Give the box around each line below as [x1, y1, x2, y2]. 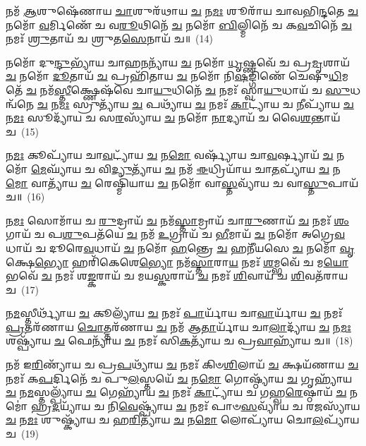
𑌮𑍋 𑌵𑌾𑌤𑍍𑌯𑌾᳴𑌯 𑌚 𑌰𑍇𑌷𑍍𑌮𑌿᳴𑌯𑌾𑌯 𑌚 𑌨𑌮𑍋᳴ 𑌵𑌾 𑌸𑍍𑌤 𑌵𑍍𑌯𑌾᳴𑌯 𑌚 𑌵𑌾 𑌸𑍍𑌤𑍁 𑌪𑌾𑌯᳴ [6, 175, 359, 190]
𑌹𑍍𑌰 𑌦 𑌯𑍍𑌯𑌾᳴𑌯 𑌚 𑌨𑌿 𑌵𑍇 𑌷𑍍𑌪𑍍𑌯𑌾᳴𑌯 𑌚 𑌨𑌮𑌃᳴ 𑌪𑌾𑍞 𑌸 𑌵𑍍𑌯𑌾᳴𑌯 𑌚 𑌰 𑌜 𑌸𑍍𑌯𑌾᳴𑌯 [31, 398, 360, 413]
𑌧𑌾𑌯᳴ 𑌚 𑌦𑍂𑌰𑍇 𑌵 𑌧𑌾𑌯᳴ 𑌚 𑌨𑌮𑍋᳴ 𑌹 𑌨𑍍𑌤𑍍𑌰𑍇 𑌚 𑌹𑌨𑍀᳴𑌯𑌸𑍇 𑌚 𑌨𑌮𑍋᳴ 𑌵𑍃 [6, 240, 355, 255]
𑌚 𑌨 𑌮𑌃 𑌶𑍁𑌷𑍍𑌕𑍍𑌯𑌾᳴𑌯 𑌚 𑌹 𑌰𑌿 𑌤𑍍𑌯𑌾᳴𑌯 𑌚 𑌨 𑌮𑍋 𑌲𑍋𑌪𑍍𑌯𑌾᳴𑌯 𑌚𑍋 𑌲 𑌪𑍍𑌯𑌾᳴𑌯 [6, 412, 360, 427]
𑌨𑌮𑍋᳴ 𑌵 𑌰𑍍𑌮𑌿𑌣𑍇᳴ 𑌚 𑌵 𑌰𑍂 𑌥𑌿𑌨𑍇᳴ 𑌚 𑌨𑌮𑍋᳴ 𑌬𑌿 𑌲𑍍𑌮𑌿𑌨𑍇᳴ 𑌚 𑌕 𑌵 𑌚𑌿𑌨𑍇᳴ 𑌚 [6, 17, 352, 32]
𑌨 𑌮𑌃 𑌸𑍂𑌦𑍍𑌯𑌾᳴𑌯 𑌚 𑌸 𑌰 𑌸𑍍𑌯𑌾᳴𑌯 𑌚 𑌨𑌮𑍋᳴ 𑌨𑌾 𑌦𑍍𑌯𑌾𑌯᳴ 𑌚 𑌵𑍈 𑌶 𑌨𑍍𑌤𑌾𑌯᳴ [6, 110, 341, 125]
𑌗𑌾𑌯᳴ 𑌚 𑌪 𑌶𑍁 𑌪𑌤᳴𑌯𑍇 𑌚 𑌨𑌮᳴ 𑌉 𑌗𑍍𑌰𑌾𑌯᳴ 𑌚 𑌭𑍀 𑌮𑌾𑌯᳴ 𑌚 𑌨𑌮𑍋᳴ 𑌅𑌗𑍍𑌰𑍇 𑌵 [6, 227, 346, 241]
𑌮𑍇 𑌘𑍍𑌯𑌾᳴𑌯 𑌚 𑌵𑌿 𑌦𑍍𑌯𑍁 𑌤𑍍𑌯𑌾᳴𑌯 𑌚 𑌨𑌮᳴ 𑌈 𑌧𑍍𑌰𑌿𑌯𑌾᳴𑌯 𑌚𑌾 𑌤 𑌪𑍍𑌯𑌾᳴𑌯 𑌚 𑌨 [31, 161, 341, 176]
